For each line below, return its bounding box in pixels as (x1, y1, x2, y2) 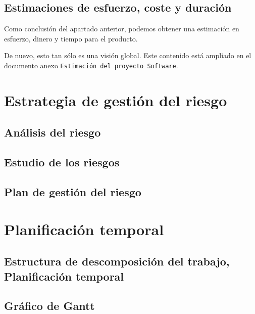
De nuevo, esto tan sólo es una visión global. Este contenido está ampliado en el (4, 50, 251, 61)
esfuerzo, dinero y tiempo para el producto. (4, 33, 138, 43)
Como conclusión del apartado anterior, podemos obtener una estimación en (4, 23, 239, 34)
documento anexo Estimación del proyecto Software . (4, 60, 178, 70)
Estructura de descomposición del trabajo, (4, 253, 230, 269)
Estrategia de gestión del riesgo (4, 89, 227, 110)
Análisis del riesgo (4, 124, 101, 140)
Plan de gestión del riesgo (4, 184, 141, 199)
